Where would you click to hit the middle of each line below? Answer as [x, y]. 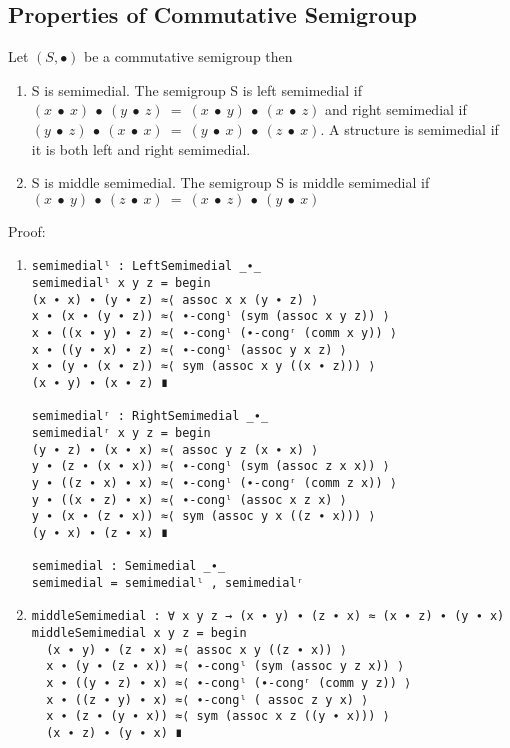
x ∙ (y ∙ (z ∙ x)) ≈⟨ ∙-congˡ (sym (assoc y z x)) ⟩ [225, 666]
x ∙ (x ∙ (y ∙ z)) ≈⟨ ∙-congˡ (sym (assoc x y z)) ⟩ [210, 316]
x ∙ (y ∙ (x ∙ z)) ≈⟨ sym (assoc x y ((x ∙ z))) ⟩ [203, 366]
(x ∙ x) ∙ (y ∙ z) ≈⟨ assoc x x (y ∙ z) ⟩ [175, 299]
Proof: [27, 230]
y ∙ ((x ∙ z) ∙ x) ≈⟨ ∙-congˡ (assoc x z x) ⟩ [189, 499]
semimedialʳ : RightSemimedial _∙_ [150, 416]
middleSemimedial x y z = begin [139, 633]
